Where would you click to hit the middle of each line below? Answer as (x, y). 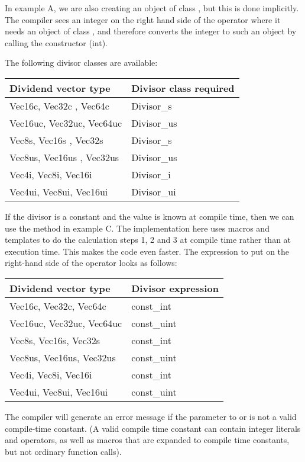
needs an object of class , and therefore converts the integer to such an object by (151, 31)
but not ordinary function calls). (63, 451)
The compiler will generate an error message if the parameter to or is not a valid (151, 416)
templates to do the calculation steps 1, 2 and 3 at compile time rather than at (148, 240)
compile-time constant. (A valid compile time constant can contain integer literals (153, 428)
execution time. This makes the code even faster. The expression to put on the (147, 251)
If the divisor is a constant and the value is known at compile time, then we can (150, 216)
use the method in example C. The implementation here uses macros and (137, 228)
